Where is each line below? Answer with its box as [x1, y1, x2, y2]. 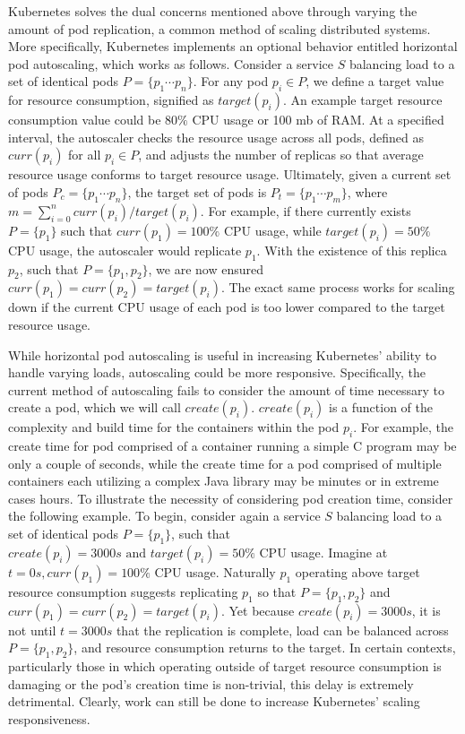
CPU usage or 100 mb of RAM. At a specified [192, 110, 444, 129]
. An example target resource [282, 91, 443, 109]
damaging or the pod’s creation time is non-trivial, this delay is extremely [8, 674, 414, 693]
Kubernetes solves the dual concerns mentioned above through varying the [8, 2, 418, 20]
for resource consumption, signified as [8, 91, 214, 109]
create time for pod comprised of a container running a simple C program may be [8, 436, 457, 455]
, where [347, 182, 388, 201]
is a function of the [329, 398, 434, 417]
